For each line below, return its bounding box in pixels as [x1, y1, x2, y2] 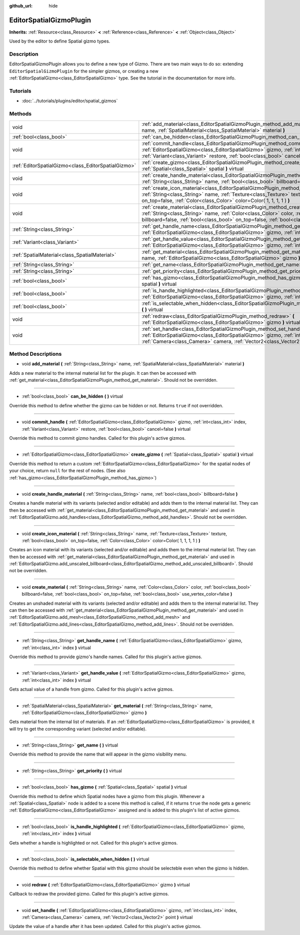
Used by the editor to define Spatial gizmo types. [9, 38, 110, 44]
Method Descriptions [9, 350, 62, 357]
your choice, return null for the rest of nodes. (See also [9, 468, 126, 474]
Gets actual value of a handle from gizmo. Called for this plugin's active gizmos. [9, 686, 174, 692]
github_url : [9, 3, 32, 8]
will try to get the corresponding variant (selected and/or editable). [9, 726, 147, 732]
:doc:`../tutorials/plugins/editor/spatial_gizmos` [21, 98, 118, 104]
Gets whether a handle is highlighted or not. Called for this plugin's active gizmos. [9, 840, 178, 846]
